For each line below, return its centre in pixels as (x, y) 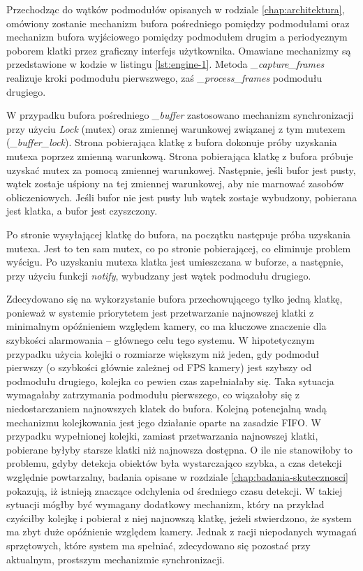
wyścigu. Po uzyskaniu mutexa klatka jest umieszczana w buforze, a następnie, (175, 262)
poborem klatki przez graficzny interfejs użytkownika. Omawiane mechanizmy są (179, 50)
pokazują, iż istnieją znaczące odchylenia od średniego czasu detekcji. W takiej (175, 490)
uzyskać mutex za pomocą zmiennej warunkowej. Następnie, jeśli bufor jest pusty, (181, 169)
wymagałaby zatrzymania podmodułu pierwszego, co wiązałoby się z (153, 395)
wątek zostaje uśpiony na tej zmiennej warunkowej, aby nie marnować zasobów (175, 183)
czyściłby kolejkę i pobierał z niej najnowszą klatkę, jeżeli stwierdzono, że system (179, 518)
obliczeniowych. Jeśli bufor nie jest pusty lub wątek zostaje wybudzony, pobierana (182, 197)
